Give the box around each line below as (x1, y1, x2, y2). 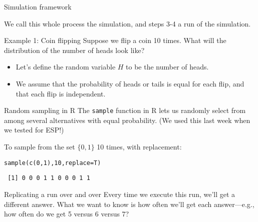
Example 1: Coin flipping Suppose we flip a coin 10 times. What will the (4, 35, 226, 45)
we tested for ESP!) (4, 124, 64, 135)
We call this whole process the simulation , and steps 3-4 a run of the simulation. (4, 18, 251, 28)
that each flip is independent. (16, 88, 106, 98)
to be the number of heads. (126, 61, 209, 72)
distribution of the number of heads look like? (4, 44, 145, 55)
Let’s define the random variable (16, 61, 116, 72)
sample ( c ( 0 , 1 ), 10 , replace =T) (4, 159, 101, 166)
